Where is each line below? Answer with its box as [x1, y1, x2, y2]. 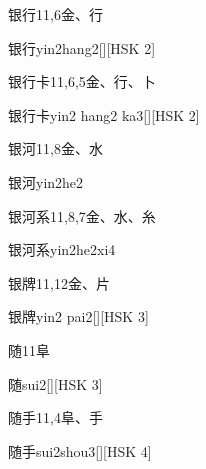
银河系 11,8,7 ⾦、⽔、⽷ [8, 205, 156, 226]
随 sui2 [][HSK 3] [8, 373, 103, 394]
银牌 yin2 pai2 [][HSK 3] [8, 306, 149, 327]
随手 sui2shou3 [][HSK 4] [8, 440, 152, 461]
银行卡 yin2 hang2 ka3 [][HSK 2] [8, 104, 200, 125]
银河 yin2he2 [8, 171, 84, 192]
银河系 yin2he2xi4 [8, 239, 116, 260]
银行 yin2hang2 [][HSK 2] [8, 37, 156, 58]
